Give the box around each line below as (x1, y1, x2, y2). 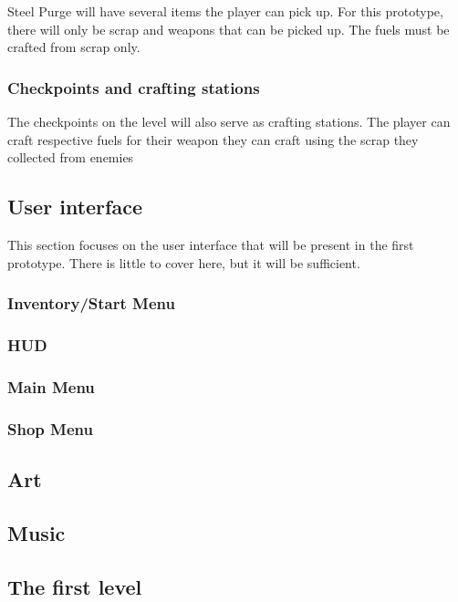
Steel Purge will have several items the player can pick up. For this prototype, (7, 2, 443, 20)
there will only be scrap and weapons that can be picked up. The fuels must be (7, 19, 450, 38)
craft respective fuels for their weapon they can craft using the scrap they (7, 130, 419, 149)
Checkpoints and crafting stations (7, 76, 260, 99)
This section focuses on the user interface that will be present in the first (7, 234, 414, 254)
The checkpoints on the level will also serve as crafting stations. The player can (7, 112, 451, 130)
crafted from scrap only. (7, 37, 141, 57)
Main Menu (7, 375, 95, 398)
